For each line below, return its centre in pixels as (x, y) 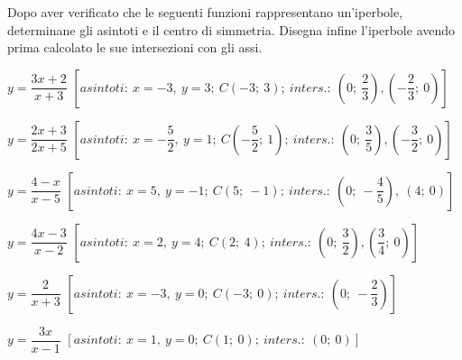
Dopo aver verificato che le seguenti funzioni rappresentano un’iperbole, (205, 12)
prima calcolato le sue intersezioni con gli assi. (135, 47)
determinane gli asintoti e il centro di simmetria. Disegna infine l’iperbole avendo (231, 29)
